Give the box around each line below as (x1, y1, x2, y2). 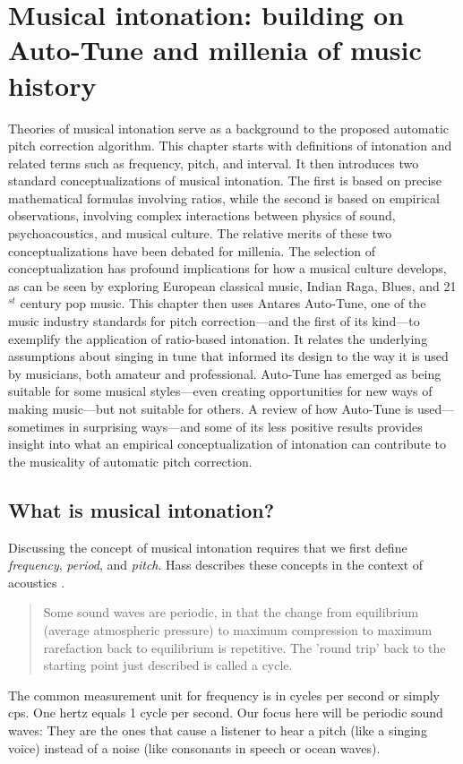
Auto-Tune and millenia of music (8, 31, 422, 68)
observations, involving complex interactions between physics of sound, (8, 206, 396, 225)
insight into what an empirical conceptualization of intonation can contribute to (8, 434, 447, 453)
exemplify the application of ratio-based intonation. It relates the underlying (8, 329, 428, 348)
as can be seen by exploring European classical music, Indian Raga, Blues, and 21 (8, 276, 457, 295)
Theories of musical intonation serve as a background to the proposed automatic (8, 118, 450, 137)
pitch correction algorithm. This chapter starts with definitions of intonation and (8, 136, 452, 155)
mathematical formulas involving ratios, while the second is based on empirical (8, 188, 440, 207)
